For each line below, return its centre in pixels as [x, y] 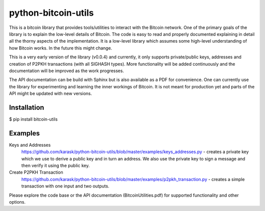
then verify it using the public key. [56, 166]
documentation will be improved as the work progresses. [66, 71]
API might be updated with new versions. [51, 94]
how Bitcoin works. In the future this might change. [61, 48]
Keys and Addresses [30, 145]
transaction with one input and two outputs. [66, 186]
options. [17, 202]
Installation [26, 107]
